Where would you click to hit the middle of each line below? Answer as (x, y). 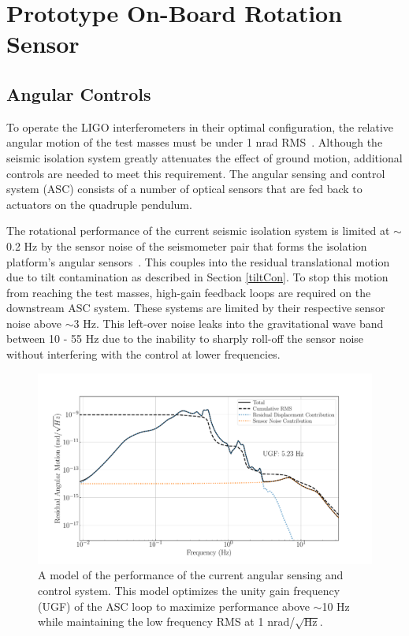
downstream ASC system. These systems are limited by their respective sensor (196, 308)
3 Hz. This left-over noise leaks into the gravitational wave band (229, 323)
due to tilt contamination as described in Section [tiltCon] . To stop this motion (197, 277)
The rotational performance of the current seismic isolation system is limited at (198, 231)
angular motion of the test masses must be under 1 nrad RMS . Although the (195, 142)
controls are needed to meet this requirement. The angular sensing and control (196, 173)
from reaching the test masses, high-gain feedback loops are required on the (189, 292)
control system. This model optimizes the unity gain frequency (189, 591)
